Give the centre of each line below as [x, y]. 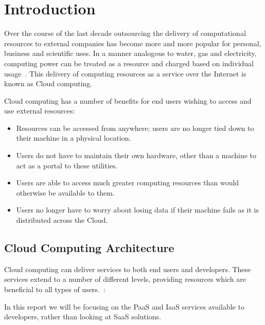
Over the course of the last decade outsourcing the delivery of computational [125, 33]
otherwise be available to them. [65, 192]
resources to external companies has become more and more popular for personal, [133, 43]
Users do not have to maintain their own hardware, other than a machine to [136, 155]
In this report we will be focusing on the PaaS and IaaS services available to [124, 306]
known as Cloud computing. [48, 83]
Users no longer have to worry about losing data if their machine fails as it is [137, 210]
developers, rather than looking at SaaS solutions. [83, 317]
